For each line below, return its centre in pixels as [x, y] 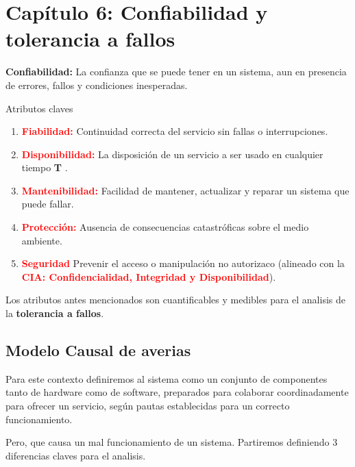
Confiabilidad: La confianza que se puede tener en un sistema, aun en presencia [176, 72]
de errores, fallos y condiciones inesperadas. [97, 85]
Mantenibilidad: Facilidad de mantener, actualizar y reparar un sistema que [185, 190]
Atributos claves [39, 108]
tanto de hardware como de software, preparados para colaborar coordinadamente [177, 392]
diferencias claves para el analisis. [76, 455]
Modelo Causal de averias [98, 350]
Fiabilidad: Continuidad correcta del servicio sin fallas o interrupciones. [175, 131]
